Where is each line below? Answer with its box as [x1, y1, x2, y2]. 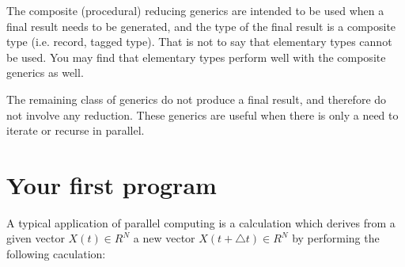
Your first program [6, 168, 217, 200]
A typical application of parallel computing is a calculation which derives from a [6, 214, 396, 231]
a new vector [133, 230, 195, 246]
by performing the [292, 230, 380, 246]
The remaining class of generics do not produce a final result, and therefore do [6, 90, 387, 107]
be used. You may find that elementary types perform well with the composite [6, 48, 386, 65]
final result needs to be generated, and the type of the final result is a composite [6, 17, 396, 34]
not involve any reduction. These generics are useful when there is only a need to [6, 106, 399, 123]
